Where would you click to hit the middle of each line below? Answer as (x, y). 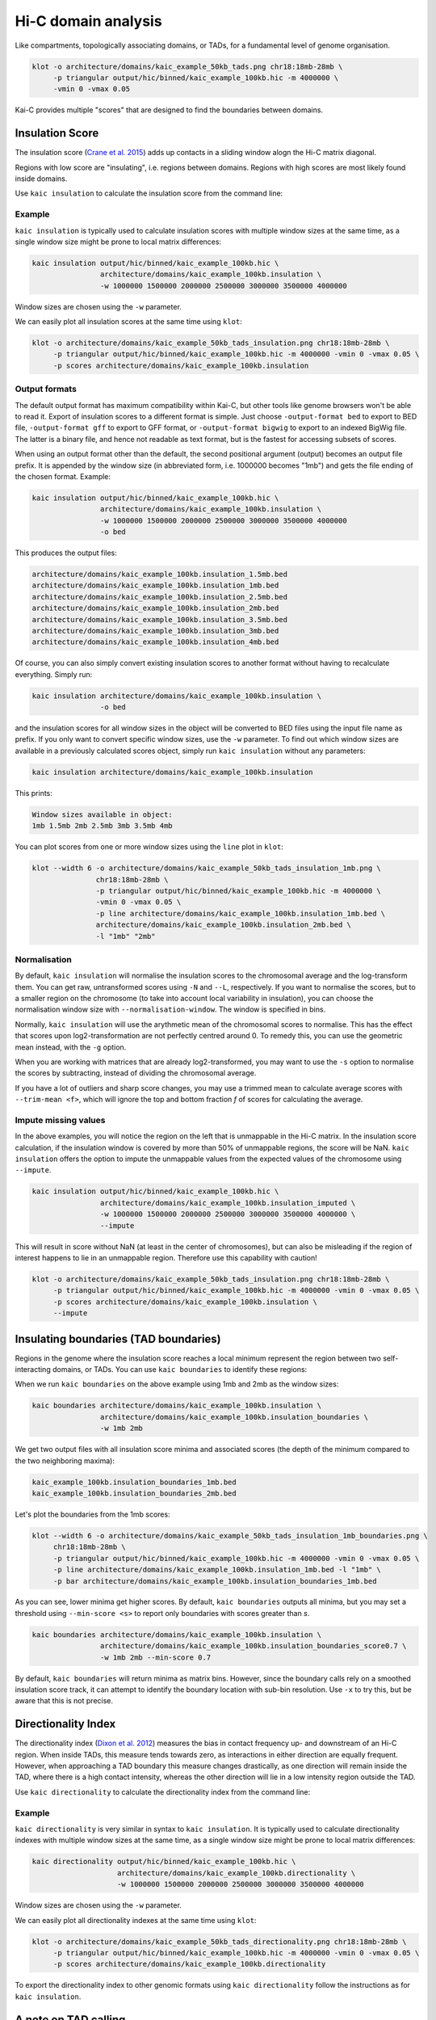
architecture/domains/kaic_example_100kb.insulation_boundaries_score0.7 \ (253, 1646)
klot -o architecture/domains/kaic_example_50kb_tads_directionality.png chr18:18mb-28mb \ (219, 1942)
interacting (33, 1370)
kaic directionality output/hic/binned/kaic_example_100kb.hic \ (164, 1862)
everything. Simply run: (54, 674)
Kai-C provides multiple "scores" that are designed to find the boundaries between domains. (169, 110)
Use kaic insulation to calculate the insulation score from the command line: (149, 193)
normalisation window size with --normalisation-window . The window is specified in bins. (170, 1009)
